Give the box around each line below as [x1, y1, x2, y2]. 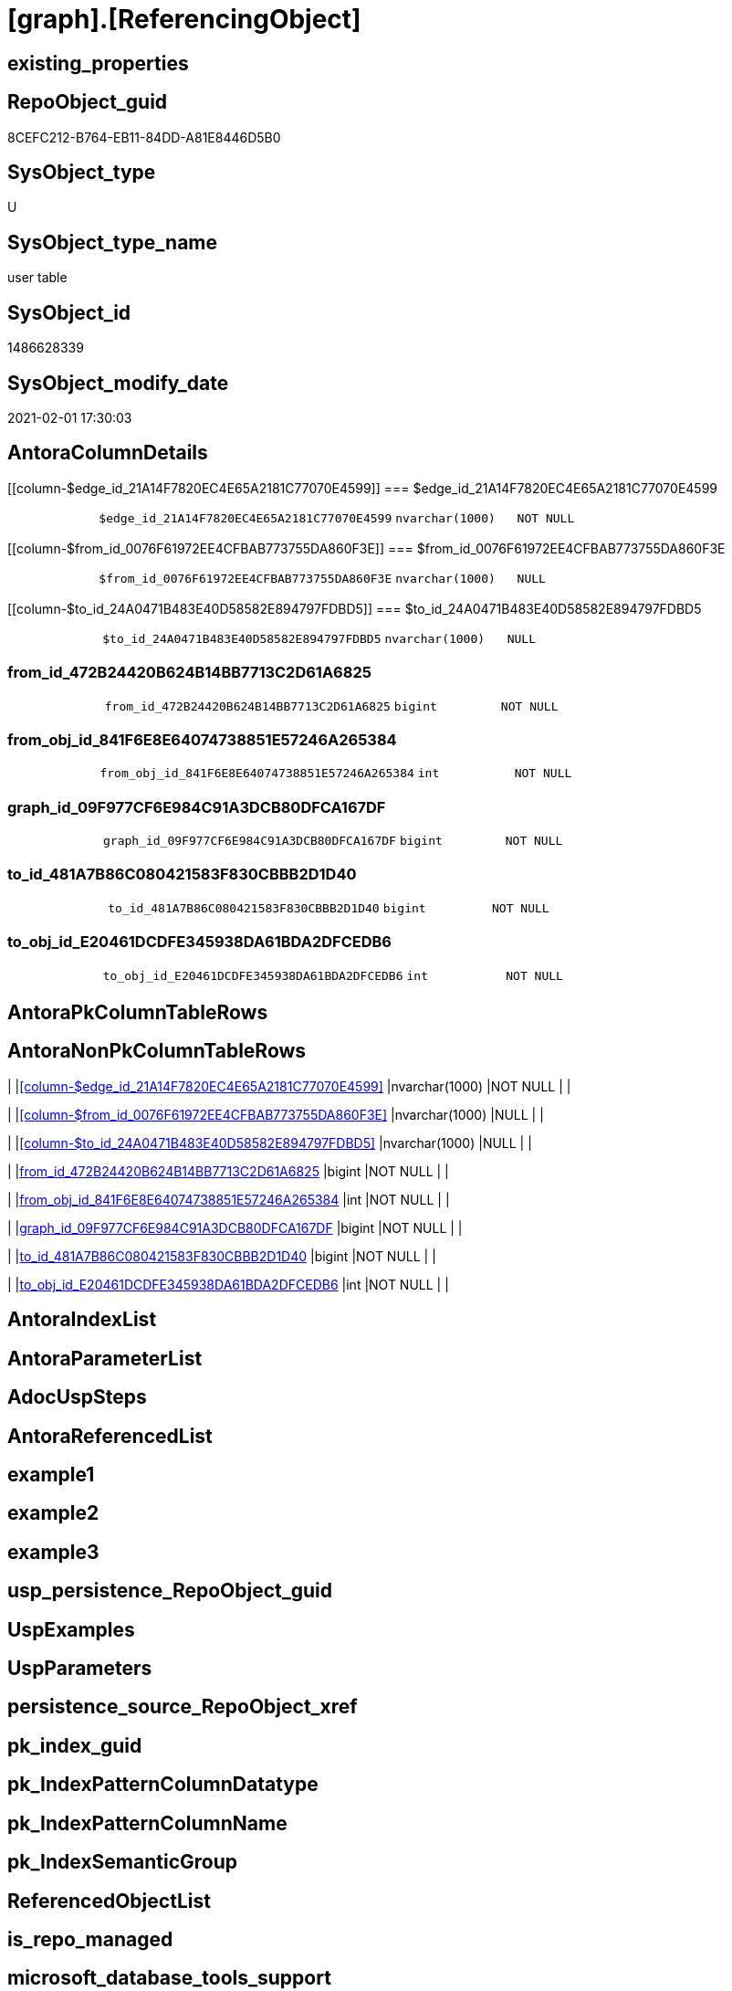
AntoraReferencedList [7, 1424, 213, 1448]
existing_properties [7, 51, 189, 75]
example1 [7, 1462, 95, 1486]
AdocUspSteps [7, 1385, 147, 1409]
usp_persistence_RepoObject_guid [7, 1579, 333, 1603]
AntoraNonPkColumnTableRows [7, 1039, 307, 1063]
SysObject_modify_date [7, 371, 229, 395]
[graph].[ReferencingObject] [7, 4, 361, 35]
